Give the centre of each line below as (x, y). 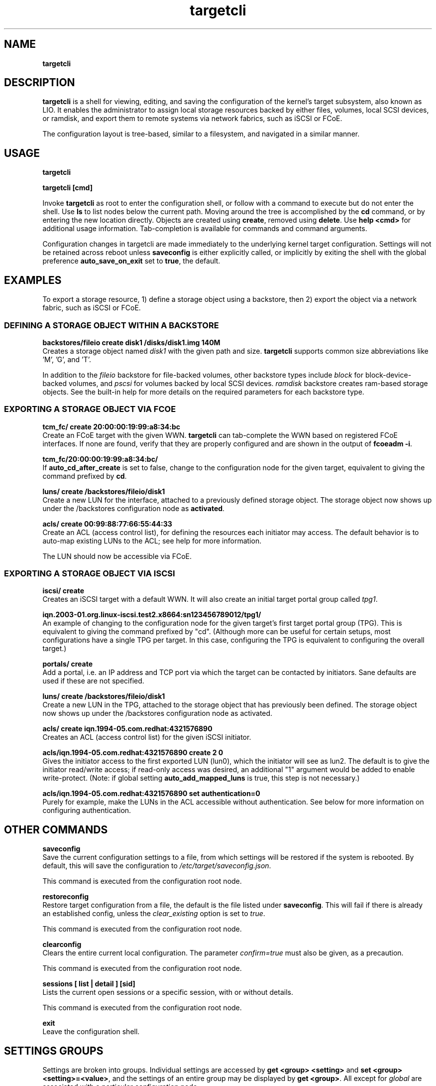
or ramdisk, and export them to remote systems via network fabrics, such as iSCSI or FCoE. (192, 119)
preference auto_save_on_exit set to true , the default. (131, 261)
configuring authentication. (87, 811)
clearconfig (62, 945)
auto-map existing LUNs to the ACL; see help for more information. (152, 541)
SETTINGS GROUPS (54, 1051)
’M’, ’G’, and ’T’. (67, 359)
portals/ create (68, 664)
